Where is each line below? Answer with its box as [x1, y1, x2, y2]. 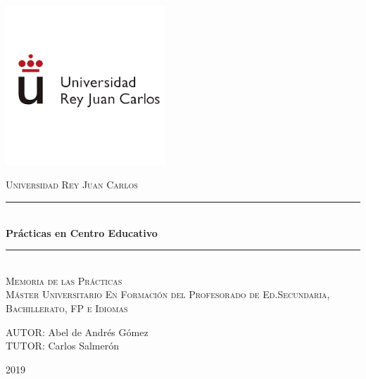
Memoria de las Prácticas [6, 273, 122, 288]
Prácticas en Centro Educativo [6, 225, 158, 240]
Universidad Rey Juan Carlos [6, 177, 138, 192]
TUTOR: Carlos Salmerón [6, 338, 119, 353]
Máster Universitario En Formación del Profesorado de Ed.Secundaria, [6, 287, 330, 302]
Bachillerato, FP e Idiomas [6, 300, 128, 315]
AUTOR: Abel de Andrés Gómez [6, 324, 149, 339]
